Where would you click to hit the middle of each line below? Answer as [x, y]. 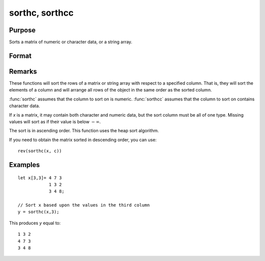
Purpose [22, 30]
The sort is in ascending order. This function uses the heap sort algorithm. [84, 131]
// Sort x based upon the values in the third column [84, 205]
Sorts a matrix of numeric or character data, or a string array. [71, 42]
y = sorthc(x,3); [39, 212]
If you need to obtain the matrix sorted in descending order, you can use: [83, 140]
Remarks [23, 71]
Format [20, 56]
